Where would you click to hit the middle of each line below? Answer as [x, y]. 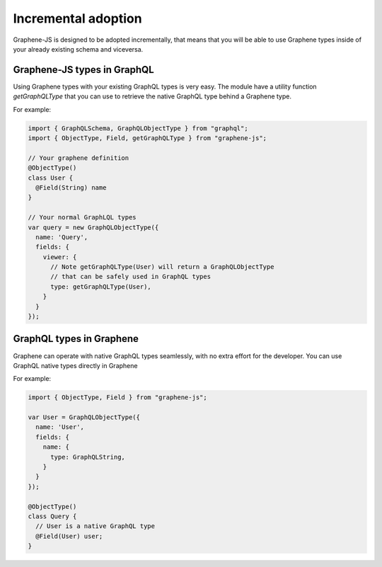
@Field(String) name [71, 187]
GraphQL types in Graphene [76, 339]
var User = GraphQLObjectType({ [84, 417]
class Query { [52, 516]
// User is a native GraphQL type [95, 526]
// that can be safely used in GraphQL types [131, 277]
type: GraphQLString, [88, 457]
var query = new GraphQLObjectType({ [93, 227]
